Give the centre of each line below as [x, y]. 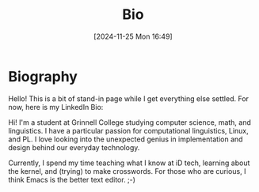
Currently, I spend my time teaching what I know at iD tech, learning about [129, 163]
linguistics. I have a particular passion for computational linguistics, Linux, [129, 130]
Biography [43, 76]
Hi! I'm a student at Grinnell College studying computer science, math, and [130, 122]
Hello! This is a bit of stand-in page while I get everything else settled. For [129, 98]
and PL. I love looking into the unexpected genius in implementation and [126, 139]
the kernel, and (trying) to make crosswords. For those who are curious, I [127, 171]
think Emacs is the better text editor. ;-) [72, 179]
